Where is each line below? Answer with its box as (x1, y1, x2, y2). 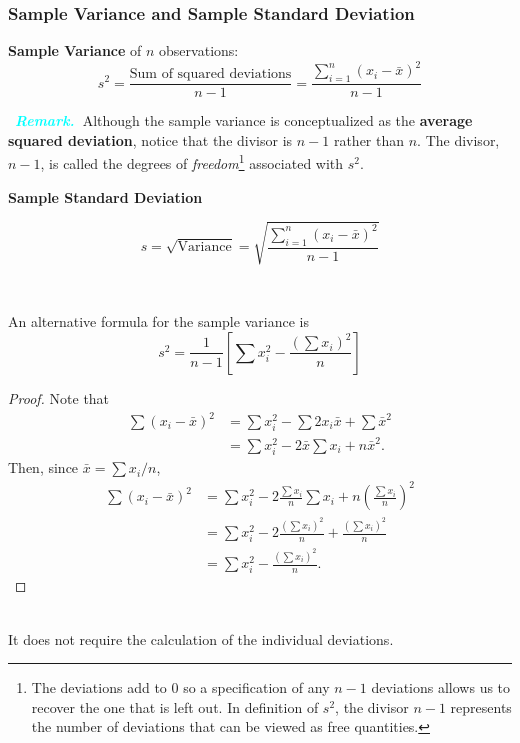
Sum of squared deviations (129, 67, 292, 82)
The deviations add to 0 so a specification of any (31, 677, 330, 698)
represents (450, 696, 512, 717)
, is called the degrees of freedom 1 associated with (40, 150, 344, 173)
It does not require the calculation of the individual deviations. (8, 628, 394, 649)
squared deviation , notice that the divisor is (8, 129, 293, 150)
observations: (159, 40, 239, 61)
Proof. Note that (8, 387, 110, 408)
